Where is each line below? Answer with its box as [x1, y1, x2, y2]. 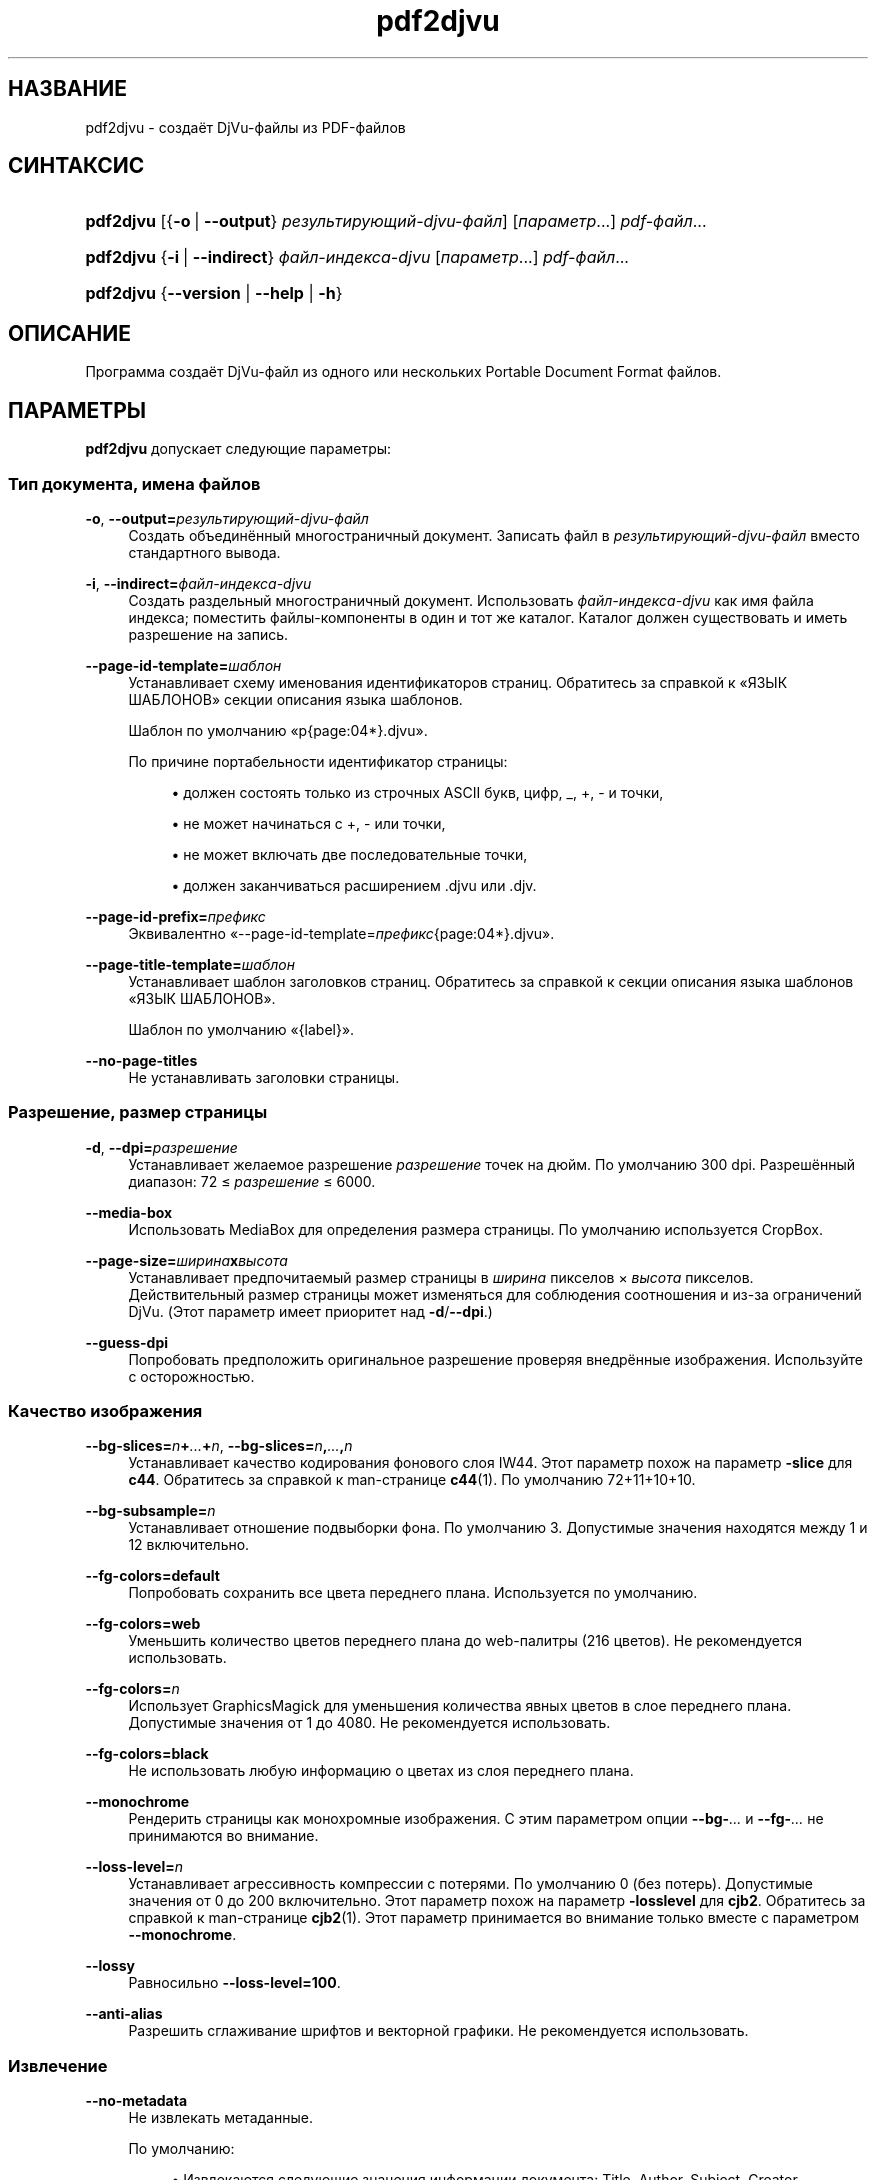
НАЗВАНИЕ [8, 76, 127, 102]
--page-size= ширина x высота [85, 1251, 288, 1269]
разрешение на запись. [128, 625, 289, 643]
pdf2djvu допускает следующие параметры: [85, 440, 392, 458]
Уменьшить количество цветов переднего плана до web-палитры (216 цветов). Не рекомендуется [128, 1632, 802, 1650]
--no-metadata [85, 2092, 188, 2110]
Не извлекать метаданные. [128, 2109, 313, 2127]
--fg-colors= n [85, 1680, 180, 1698]
